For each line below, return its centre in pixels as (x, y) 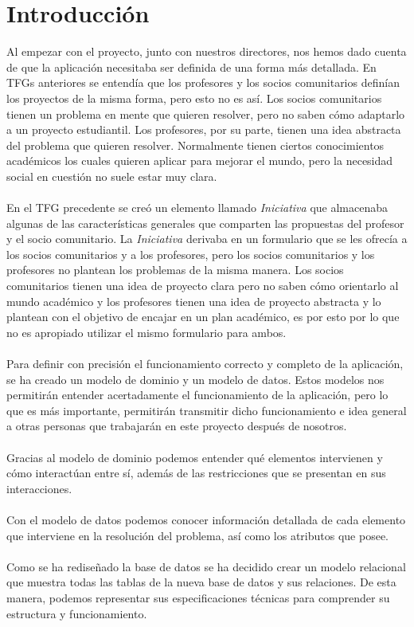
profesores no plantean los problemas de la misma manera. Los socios (175, 270)
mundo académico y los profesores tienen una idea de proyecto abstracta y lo (194, 301)
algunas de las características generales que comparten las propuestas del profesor (205, 223)
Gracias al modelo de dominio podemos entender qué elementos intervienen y (195, 457)
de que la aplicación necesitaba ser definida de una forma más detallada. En (191, 67)
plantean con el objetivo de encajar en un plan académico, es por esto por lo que (203, 317)
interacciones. (39, 488)
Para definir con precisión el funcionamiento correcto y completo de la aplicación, (205, 363)
